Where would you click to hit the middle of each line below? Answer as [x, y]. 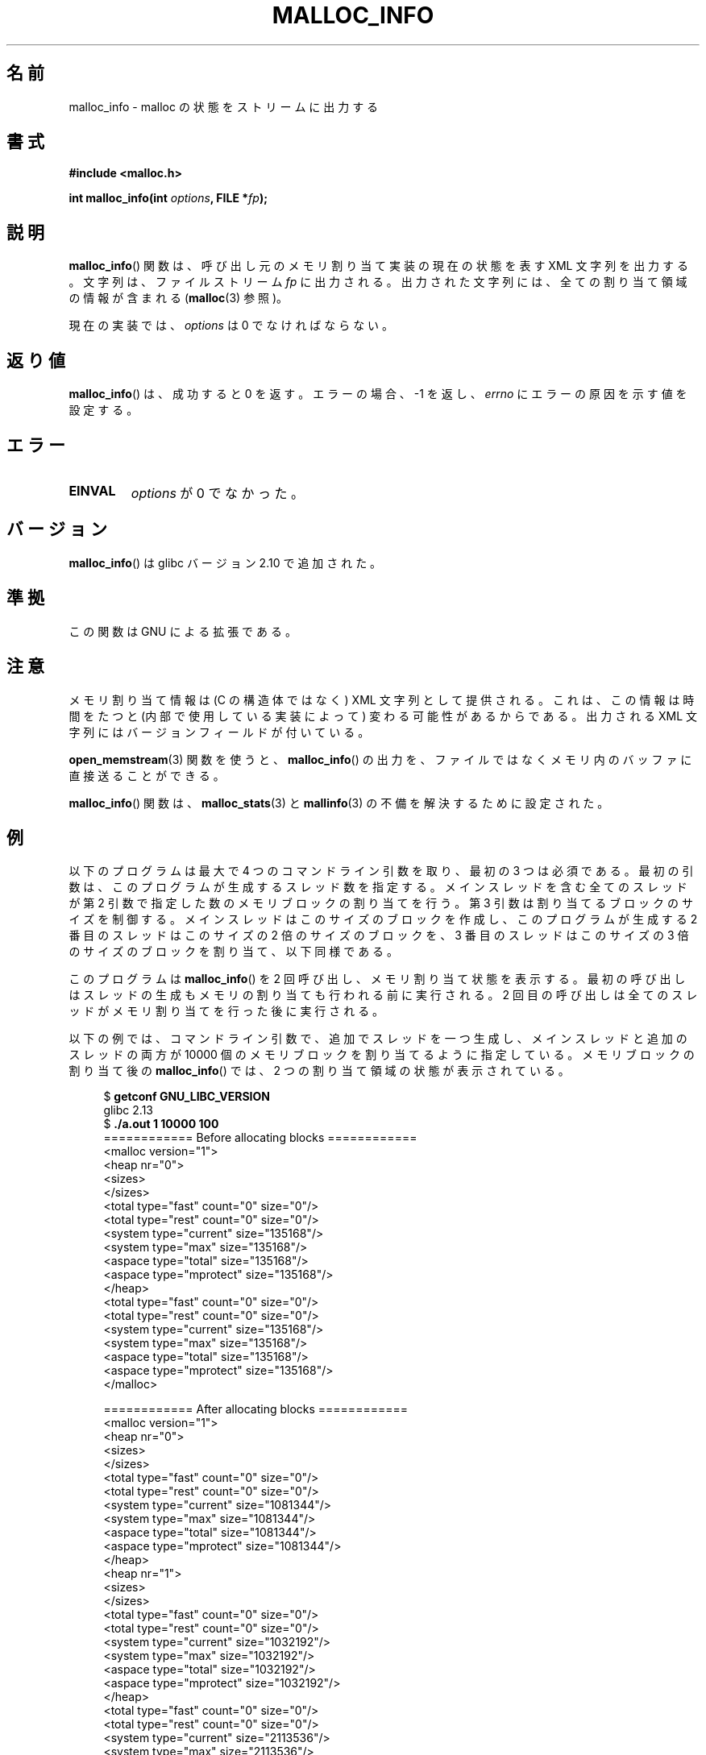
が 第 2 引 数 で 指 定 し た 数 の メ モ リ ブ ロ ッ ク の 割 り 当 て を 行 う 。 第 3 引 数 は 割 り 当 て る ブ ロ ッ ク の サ [381, 903]
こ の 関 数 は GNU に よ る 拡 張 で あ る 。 [183, 631]
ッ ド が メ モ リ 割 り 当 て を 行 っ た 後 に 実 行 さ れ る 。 [226, 1011]
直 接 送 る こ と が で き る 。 [147, 775]
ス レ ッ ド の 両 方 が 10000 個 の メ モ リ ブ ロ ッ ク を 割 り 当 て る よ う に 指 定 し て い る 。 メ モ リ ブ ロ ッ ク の [382, 1055]
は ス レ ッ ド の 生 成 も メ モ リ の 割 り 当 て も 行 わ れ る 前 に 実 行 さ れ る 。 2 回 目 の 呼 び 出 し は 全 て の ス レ [383, 995]
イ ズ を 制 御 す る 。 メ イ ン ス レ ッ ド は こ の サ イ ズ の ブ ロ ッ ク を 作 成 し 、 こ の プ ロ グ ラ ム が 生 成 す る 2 [383, 919]
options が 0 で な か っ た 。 [217, 493]
